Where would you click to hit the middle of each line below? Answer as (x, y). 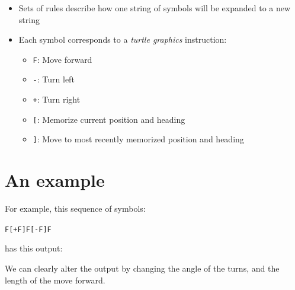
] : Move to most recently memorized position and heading (138, 139)
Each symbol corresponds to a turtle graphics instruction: (123, 39)
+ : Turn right (57, 99)
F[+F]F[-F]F (28, 229)
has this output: (34, 248)
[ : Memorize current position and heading (109, 119)
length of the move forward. (55, 280)
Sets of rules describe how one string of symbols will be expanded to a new (155, 8)
